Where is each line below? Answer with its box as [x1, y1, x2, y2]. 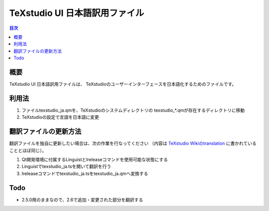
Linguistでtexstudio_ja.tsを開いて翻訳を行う [21, 164, 112, 170]
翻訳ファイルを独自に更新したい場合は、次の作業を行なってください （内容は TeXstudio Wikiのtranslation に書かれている [9, 140, 257, 147]
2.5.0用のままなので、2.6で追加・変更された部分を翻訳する [21, 197, 143, 203]
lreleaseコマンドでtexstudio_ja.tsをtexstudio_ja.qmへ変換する [21, 170, 148, 177]
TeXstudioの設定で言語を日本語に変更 [21, 114, 99, 120]
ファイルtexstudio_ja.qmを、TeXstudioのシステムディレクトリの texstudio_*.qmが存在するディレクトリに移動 [21, 107, 245, 113]
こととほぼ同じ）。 [9, 147, 47, 153]
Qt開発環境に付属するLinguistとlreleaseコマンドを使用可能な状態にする [21, 157, 168, 162]
